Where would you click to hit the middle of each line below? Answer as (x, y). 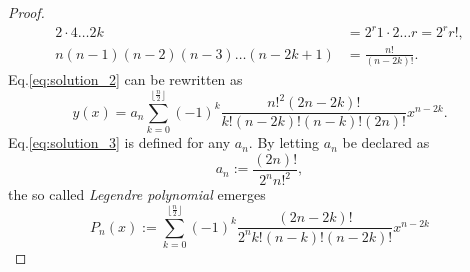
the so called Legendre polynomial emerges (137, 194)
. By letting (284, 142)
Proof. (26, 12)
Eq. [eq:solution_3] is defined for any (119, 142)
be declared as (386, 142)
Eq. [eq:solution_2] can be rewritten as (125, 78)
